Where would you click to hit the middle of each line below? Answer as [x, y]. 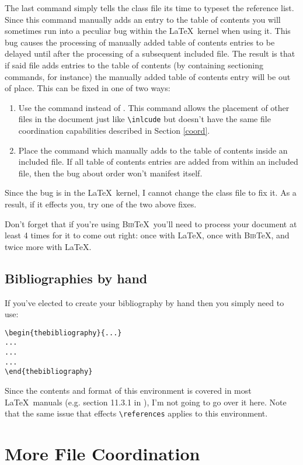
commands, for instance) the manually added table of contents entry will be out [148, 76]
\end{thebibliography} [49, 372]
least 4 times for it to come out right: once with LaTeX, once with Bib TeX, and [147, 235]
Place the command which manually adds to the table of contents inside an [153, 150]
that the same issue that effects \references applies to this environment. [136, 413]
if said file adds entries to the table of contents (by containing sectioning [134, 65]
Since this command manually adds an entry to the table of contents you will [143, 19]
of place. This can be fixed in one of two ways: [88, 88]
